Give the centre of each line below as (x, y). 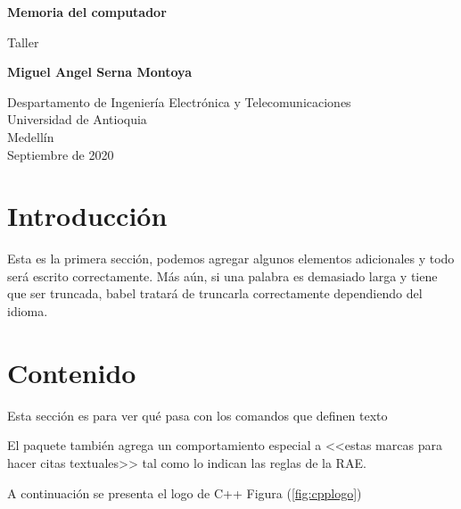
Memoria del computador (87, 12)
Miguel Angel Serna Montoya (99, 72)
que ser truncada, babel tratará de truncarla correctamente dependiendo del (215, 293)
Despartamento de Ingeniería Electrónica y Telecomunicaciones (179, 101)
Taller (23, 42)
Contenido (72, 372)
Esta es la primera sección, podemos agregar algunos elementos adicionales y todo (231, 259)
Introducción (87, 216)
